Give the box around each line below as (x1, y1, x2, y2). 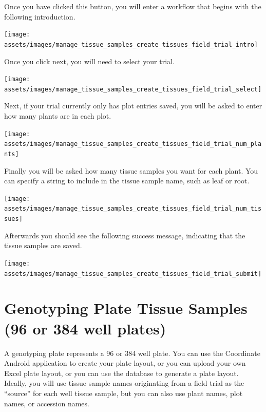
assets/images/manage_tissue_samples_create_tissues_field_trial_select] (4, 85, 262, 93)
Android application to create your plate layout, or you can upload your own (4, 358, 246, 368)
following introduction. (4, 11, 75, 22)
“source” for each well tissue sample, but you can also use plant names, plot (4, 387, 243, 398)
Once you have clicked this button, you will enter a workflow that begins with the (4, 1, 261, 11)
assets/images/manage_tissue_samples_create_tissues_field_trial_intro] (4, 41, 258, 48)
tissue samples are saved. (4, 240, 82, 251)
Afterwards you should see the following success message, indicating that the (4, 230, 245, 240)
